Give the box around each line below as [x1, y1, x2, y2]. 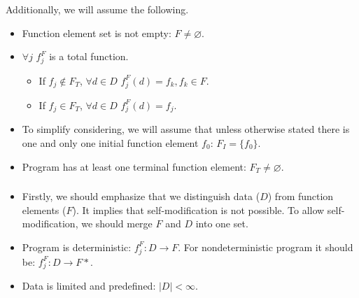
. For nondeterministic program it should [178, 239, 353, 254]
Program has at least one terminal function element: [22, 159, 246, 173]
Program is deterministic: [22, 239, 132, 254]
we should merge [81, 216, 153, 231]
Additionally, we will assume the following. [6, 2, 189, 16]
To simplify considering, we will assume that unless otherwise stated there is [22, 122, 350, 136]
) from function [267, 189, 334, 204]
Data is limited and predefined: [22, 278, 156, 293]
